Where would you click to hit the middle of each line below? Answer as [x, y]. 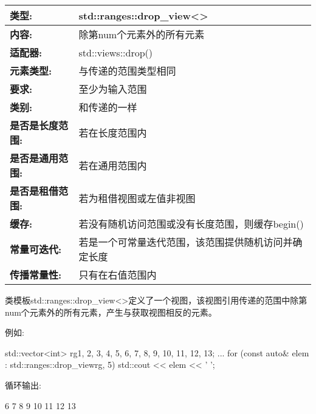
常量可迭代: [36, 249]
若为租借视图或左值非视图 [137, 198]
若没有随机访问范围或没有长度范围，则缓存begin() [191, 224]
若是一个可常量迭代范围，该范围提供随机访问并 [186, 242]
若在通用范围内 [113, 165]
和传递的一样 [108, 107]
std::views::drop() [116, 52]
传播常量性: [36, 275]
